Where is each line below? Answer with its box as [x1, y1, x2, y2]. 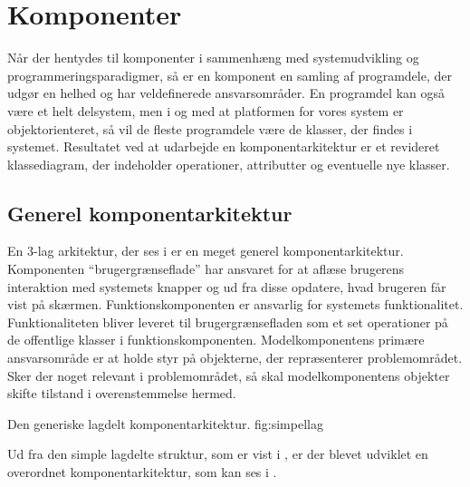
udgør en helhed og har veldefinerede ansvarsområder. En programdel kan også [7, 83, 445, 102]
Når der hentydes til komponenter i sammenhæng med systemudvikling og [7, 48, 419, 67]
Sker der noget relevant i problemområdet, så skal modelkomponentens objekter [7, 365, 450, 385]
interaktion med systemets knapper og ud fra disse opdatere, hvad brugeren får [7, 277, 446, 296]
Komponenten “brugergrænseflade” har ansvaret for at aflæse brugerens [7, 259, 405, 278]
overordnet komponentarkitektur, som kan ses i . [7, 463, 277, 482]
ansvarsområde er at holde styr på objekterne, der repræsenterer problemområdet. [7, 348, 463, 367]
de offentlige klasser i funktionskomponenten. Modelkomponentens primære [7, 330, 425, 349]
